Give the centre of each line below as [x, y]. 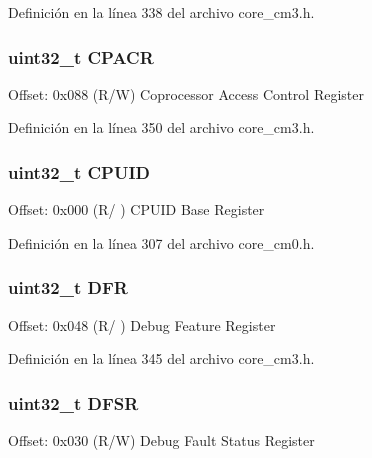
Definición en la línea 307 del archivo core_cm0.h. [161, 242]
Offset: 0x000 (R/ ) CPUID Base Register [136, 209]
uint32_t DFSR [73, 402]
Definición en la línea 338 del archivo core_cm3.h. [161, 12]
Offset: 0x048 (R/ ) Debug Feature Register [142, 324]
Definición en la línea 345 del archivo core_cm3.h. [161, 358]
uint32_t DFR [68, 287]
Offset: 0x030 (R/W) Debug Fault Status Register [161, 440]
